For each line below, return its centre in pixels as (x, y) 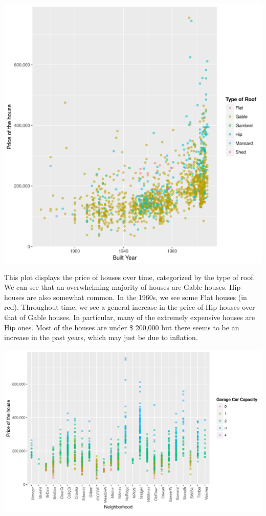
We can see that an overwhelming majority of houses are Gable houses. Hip (123, 287)
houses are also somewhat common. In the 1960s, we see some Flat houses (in (126, 297)
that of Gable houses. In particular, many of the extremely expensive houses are (130, 317)
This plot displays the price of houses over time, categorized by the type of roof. (130, 277)
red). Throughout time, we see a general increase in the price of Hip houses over (130, 307)
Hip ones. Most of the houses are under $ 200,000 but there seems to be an (122, 327)
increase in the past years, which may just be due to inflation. (101, 337)
